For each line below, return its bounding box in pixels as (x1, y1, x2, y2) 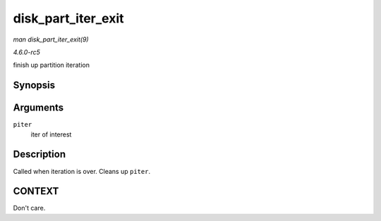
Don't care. (13, 204, 46, 213)
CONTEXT (13, 185, 59, 197)
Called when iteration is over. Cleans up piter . (13, 167, 151, 175)
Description (13, 149, 66, 160)
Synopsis (13, 80, 56, 91)
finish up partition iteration (13, 61, 90, 70)
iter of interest (30, 130, 72, 139)
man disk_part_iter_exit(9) (13, 35, 89, 44)
